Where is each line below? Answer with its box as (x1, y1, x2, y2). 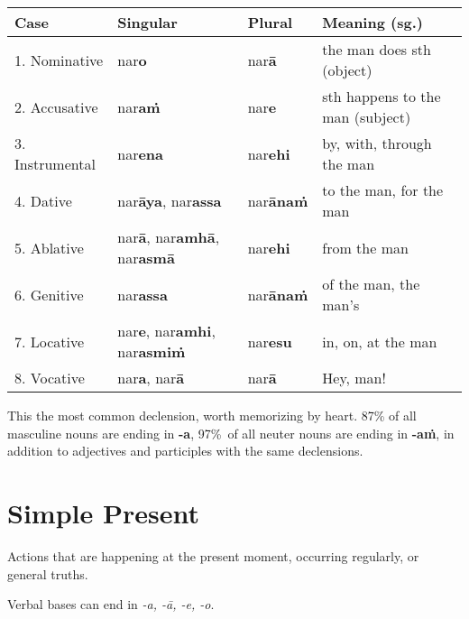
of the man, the (322, 273, 420, 294)
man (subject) (322, 106, 411, 127)
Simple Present (7, 494, 199, 531)
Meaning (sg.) (322, 12, 423, 32)
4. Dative (14, 189, 72, 211)
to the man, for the (322, 180, 444, 200)
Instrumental (14, 153, 96, 174)
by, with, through (322, 133, 432, 153)
